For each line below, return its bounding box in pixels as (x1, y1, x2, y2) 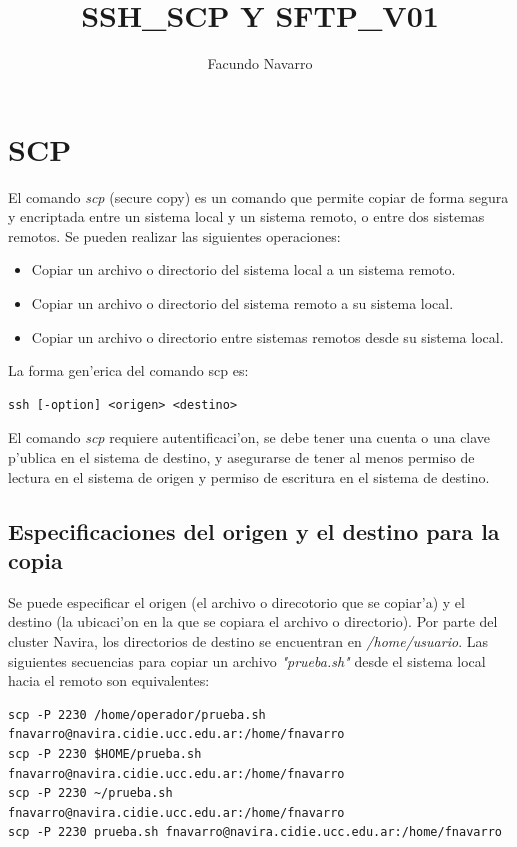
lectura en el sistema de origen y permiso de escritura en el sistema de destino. (8, 466, 490, 487)
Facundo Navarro (207, 53, 313, 74)
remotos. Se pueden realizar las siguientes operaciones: (8, 225, 341, 246)
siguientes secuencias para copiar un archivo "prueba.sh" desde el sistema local (8, 650, 486, 671)
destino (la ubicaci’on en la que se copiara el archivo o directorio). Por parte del (8, 611, 498, 632)
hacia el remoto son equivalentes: (8, 670, 210, 691)
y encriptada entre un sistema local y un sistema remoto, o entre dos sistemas (8, 206, 485, 227)
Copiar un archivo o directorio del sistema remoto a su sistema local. (31, 293, 454, 314)
